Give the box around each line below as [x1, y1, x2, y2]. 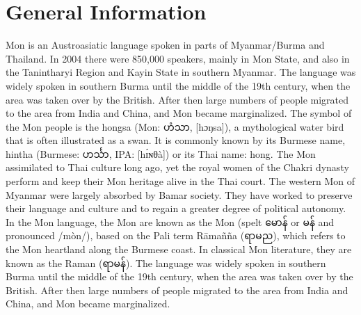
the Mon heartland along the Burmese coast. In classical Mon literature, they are [6, 242, 352, 257]
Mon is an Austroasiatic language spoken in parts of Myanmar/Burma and [6, 38, 325, 52]
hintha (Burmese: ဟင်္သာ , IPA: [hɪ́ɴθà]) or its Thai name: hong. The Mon [6, 146, 316, 161]
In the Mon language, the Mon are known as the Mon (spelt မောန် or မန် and [6, 214, 335, 229]
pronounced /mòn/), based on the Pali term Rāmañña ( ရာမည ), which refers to [6, 228, 346, 243]
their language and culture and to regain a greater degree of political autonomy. [6, 201, 346, 216]
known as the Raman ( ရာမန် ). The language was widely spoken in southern [6, 255, 326, 270]
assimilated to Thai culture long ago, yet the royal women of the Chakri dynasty [6, 160, 349, 175]
